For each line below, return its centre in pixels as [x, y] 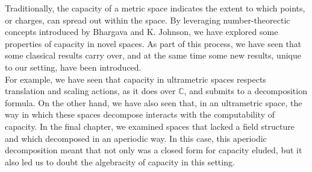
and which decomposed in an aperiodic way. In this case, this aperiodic [136, 138]
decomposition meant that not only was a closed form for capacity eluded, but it [154, 150]
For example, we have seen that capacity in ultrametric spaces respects [136, 79]
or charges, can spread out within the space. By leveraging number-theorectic [148, 20]
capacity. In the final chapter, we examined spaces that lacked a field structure [150, 126]
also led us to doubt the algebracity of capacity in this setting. [120, 161]
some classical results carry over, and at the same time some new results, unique [153, 55]
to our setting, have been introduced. [73, 67]
